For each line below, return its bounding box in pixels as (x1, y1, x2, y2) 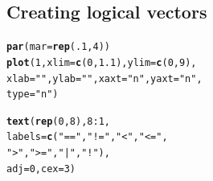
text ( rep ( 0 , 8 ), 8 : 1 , (6, 115, 110, 127)
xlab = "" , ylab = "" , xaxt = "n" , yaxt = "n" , (6, 72, 203, 84)
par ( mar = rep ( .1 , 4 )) (6, 41, 110, 53)
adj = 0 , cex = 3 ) (6, 162, 76, 175)
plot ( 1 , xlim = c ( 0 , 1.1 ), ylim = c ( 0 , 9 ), (6, 56, 197, 68)
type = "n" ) (6, 88, 59, 101)
